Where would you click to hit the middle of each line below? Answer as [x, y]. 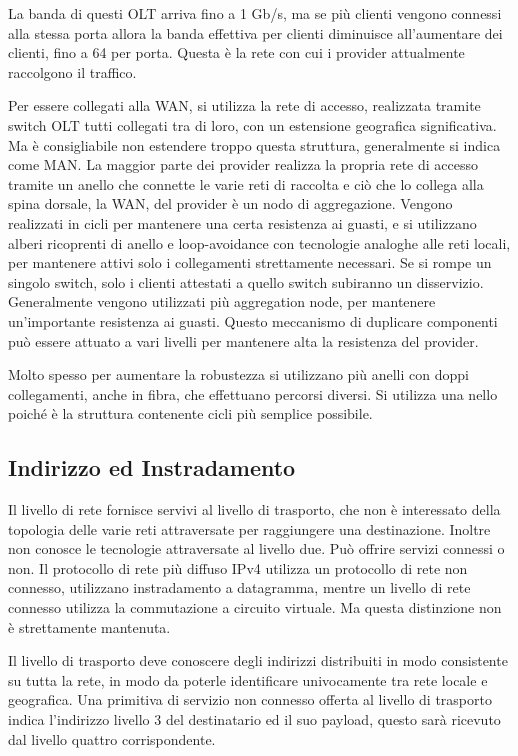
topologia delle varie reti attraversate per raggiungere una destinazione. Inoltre [249, 528]
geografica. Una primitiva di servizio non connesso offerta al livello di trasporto [250, 699]
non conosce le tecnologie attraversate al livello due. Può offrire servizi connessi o [256, 548]
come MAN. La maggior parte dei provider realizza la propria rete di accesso [243, 164]
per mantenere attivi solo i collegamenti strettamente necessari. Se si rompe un [250, 262]
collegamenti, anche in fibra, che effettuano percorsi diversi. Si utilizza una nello [253, 393]
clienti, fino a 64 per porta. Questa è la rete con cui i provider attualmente [236, 52]
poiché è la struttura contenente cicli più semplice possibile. [190, 413]
